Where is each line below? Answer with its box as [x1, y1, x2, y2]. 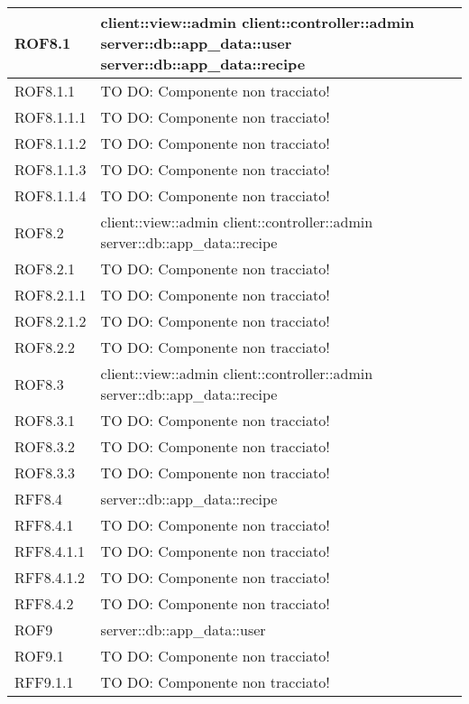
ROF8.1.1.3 [14, 159, 87, 180]
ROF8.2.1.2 [14, 310, 87, 331]
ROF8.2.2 [14, 337, 76, 357]
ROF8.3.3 [14, 462, 76, 483]
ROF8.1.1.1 [14, 107, 87, 127]
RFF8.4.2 [14, 593, 74, 614]
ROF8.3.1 [14, 410, 76, 431]
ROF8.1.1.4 [14, 185, 87, 206]
